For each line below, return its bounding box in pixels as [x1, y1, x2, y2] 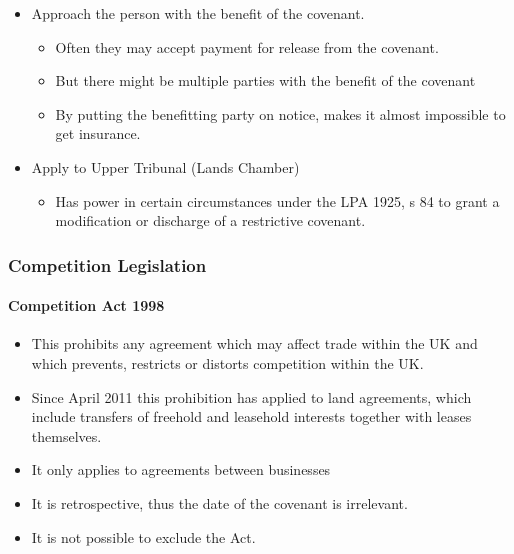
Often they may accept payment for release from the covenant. [55, 36, 439, 57]
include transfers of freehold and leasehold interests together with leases [31, 406, 472, 427]
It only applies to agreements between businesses [31, 459, 331, 480]
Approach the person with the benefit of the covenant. [31, 3, 365, 23]
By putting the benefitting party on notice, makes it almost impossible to [55, 103, 506, 124]
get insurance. [55, 123, 141, 144]
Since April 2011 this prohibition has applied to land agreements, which [31, 386, 472, 407]
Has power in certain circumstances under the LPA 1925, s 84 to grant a [55, 190, 500, 211]
